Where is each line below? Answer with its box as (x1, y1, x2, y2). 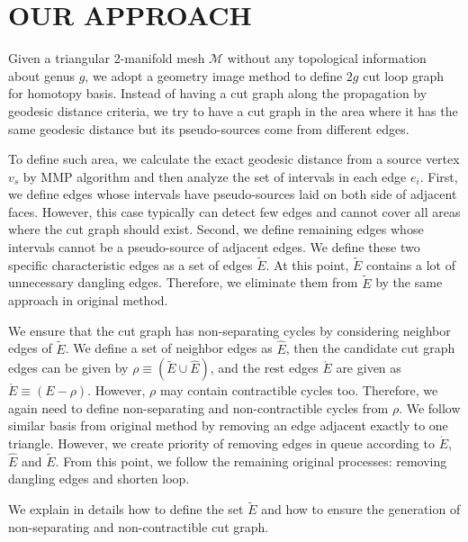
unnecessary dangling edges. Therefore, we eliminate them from (8, 273, 358, 292)
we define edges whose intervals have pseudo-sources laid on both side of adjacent (8, 185, 457, 203)
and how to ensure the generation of (261, 500, 461, 519)
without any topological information (227, 49, 427, 68)
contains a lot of (366, 255, 455, 274)
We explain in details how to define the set (8, 500, 244, 519)
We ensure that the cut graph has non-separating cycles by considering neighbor (8, 321, 451, 339)
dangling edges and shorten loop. (8, 469, 190, 488)
